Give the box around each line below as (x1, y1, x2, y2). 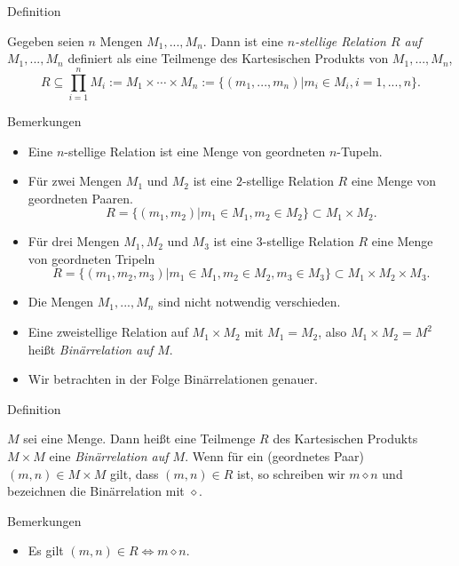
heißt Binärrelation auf (28, 339, 154, 358)
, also (318, 323, 347, 341)
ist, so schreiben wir (236, 464, 345, 482)
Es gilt (28, 541, 64, 560)
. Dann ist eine (202, 31, 283, 50)
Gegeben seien (7, 31, 84, 50)
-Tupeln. (336, 141, 383, 160)
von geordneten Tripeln (28, 249, 155, 267)
